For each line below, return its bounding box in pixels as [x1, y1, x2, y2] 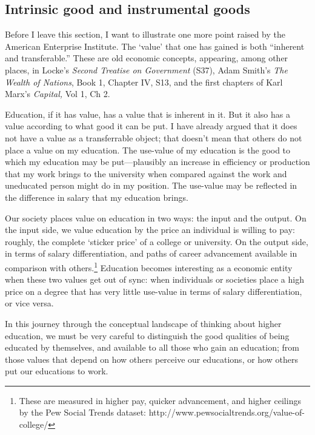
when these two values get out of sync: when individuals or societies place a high [5, 273, 304, 286]
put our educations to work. [5, 365, 108, 377]
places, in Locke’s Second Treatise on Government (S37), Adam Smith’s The [5, 63, 288, 76]
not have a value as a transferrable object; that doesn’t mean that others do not [5, 131, 302, 144]
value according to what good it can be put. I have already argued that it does [5, 120, 297, 132]
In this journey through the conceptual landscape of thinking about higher [5, 317, 282, 329]
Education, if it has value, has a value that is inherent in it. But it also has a [5, 107, 290, 120]
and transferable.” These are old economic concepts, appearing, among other [5, 52, 288, 64]
